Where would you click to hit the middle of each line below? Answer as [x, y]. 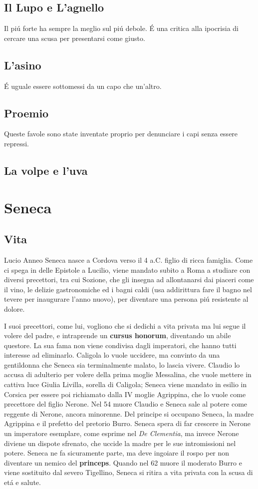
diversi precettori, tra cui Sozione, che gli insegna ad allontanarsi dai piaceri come [129, 279]
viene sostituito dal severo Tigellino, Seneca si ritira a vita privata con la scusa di [129, 472]
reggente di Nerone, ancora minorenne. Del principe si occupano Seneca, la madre [129, 413]
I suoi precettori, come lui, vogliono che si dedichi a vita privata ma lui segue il [125, 325]
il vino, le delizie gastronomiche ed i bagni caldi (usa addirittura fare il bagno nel [128, 289]
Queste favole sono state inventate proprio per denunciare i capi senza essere [121, 134]
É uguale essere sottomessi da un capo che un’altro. [83, 86]
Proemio [26, 113]
